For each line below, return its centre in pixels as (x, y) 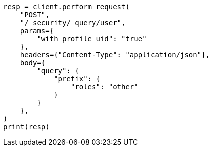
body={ (33, 63)
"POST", (35, 15)
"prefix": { (77, 79)
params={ (37, 31)
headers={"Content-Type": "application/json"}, (115, 55)
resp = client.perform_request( (67, 7)
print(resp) (27, 127)
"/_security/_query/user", (73, 23)
